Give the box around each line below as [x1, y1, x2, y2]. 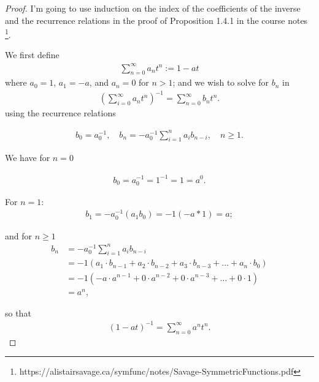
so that [5, 306, 31, 319]
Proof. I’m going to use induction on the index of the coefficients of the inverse [5, 2, 301, 14]
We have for [5, 151, 50, 164]
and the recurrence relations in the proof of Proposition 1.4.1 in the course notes [5, 13, 308, 26]
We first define [5, 48, 60, 61]
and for [5, 229, 33, 242]
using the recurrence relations [5, 107, 116, 119]
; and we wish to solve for [172, 76, 269, 89]
